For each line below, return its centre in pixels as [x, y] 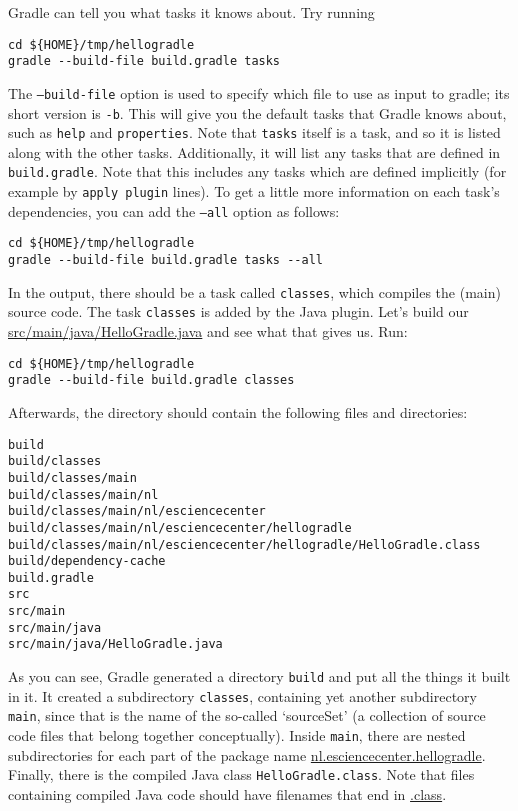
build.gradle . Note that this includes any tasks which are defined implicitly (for [257, 171]
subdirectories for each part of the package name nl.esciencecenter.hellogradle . [247, 754]
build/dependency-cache [87, 561]
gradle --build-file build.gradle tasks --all [165, 260]
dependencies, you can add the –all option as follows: [174, 210]
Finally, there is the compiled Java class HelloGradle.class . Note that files [241, 774]
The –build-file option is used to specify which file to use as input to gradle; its [259, 92]
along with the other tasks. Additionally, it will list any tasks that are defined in [254, 151]
